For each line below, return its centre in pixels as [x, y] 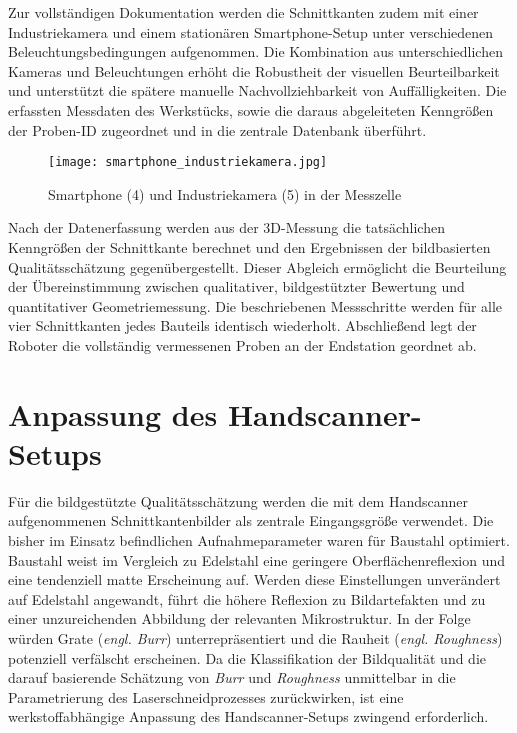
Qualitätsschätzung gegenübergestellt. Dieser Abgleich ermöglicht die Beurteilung [257, 266]
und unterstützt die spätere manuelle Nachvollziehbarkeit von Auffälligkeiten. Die [257, 90]
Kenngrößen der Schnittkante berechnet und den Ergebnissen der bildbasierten [249, 247]
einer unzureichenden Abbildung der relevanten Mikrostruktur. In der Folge [239, 618]
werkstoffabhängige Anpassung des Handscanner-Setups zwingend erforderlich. [248, 716]
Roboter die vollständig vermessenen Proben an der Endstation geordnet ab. [242, 344]
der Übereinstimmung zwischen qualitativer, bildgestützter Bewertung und [236, 286]
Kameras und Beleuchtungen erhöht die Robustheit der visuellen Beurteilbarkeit [254, 70]
